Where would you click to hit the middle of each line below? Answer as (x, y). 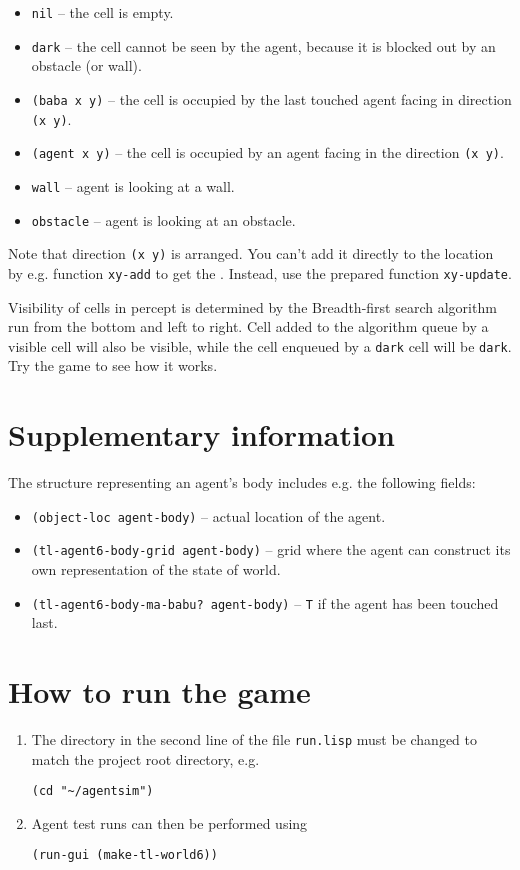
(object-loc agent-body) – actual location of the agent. (208, 515)
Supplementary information (201, 434)
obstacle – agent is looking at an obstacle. (163, 219)
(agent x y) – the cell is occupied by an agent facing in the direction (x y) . (267, 152)
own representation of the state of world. (156, 568)
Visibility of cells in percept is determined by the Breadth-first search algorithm (252, 306)
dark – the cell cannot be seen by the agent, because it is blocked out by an (263, 45)
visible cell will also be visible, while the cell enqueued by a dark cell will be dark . (260, 345)
